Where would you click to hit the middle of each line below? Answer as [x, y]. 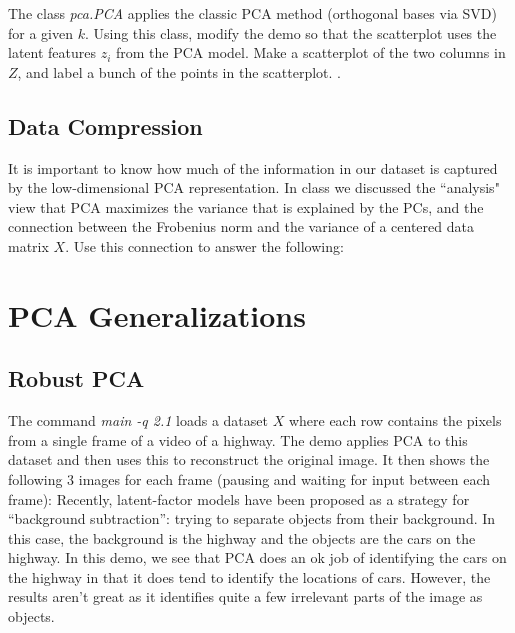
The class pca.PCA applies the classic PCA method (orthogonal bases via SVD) [252, 13]
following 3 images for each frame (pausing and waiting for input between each [249, 478]
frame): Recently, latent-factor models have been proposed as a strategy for [239, 498]
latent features [52, 52]
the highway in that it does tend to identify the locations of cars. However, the [249, 576]
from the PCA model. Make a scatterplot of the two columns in [311, 52]
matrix [28, 245]
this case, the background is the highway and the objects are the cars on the [242, 537]
